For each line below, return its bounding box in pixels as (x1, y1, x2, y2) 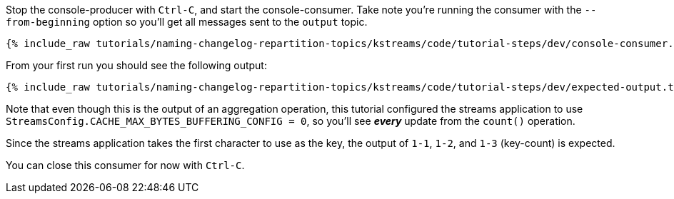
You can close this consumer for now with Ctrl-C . (6, 159, 245, 171)
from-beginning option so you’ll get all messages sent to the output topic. (6, 16, 368, 28)
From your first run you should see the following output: (6, 59, 267, 71)
